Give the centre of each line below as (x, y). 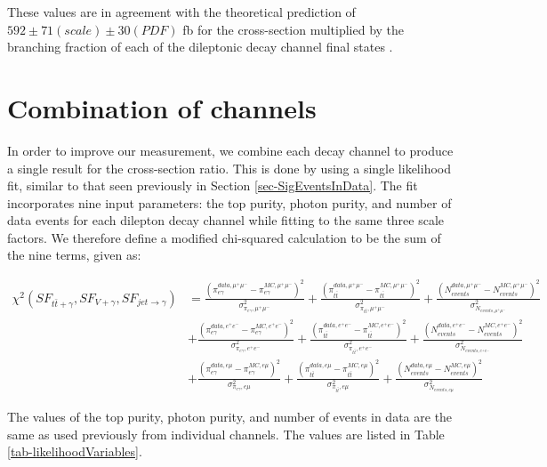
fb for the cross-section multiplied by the (294, 29)
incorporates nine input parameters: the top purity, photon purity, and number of (229, 202)
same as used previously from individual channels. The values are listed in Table (226, 434)
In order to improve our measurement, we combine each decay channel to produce (230, 150)
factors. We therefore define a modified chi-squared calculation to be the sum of (224, 237)
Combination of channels (162, 107)
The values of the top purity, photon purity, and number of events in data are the (230, 417)
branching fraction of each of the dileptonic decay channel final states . (200, 47)
